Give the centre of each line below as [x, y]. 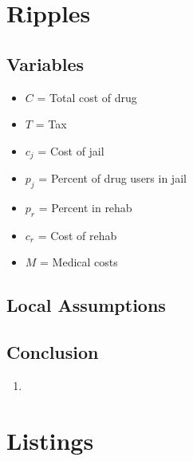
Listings [50, 440]
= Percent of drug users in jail [112, 178]
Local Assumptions [86, 305]
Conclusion [53, 352]
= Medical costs [79, 262]
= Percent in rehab [85, 208]
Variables [45, 63]
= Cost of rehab [77, 235]
